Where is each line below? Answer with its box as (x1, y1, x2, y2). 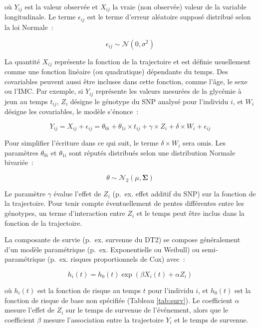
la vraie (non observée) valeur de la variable (112, 1, 247, 11)
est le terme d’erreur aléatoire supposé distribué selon (87, 11, 251, 22)
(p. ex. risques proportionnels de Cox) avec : (47, 254, 185, 264)
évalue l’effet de (53, 188, 101, 198)
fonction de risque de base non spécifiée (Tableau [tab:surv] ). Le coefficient (4, 295, 233, 305)
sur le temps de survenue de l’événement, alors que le (66, 305, 229, 315)
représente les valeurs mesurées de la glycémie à (96, 86, 242, 96)
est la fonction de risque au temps (37, 285, 141, 296)
